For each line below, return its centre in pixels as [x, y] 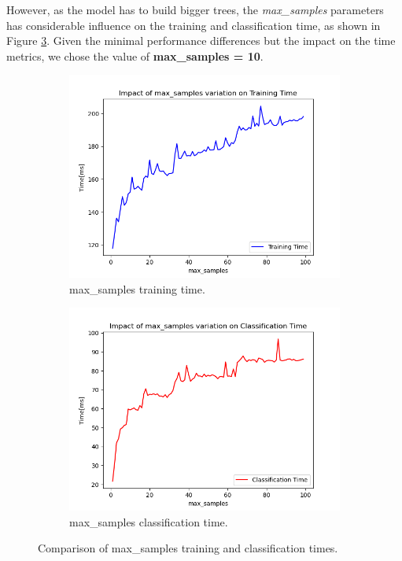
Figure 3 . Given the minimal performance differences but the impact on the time [201, 41]
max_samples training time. [137, 288]
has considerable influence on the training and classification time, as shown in [194, 25]
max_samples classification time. [149, 521]
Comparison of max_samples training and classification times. [188, 548]
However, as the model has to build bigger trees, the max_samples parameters [195, 9]
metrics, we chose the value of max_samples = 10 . [135, 55]
